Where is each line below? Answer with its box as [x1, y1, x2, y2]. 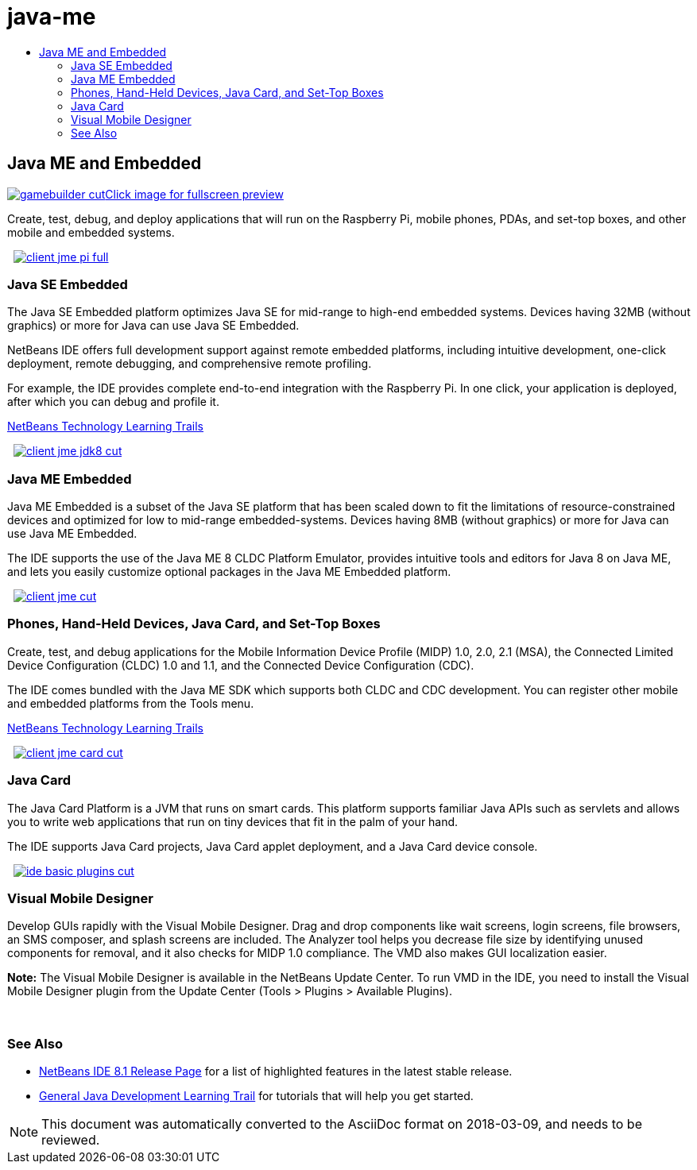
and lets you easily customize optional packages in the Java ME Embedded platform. [7, 565, 451, 579]
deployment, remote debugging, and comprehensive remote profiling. [7, 357, 372, 371]
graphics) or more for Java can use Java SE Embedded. [7, 319, 300, 333]
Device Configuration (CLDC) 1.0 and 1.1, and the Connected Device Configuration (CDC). [7, 658, 474, 672]
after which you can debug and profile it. [7, 395, 219, 409]
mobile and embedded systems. [7, 225, 175, 239]
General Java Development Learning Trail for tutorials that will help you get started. [39, 1089, 474, 1103]
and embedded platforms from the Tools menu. [7, 696, 254, 710]
